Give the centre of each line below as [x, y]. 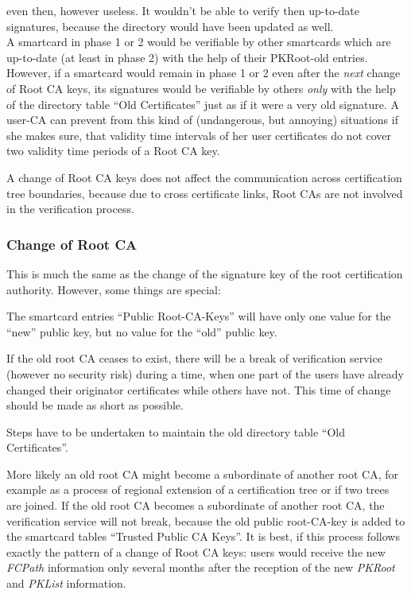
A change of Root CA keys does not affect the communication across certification [204, 177]
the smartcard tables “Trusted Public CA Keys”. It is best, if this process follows [203, 536]
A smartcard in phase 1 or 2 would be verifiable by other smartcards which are [199, 42]
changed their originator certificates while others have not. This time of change [199, 389]
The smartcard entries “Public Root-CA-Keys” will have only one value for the [199, 316]
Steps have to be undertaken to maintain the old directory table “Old [176, 431]
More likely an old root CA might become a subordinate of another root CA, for [203, 474]
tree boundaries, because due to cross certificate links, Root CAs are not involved [205, 193]
